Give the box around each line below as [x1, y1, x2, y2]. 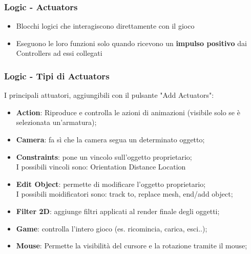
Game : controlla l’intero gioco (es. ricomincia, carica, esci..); [16, 223, 207, 234]
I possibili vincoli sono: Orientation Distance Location [16, 161, 186, 172]
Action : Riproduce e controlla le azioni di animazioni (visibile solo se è [16, 107, 240, 117]
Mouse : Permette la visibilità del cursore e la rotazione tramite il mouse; [16, 240, 247, 251]
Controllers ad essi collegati [16, 48, 102, 58]
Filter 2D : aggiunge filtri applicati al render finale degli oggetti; [16, 205, 220, 216]
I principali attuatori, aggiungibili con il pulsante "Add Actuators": [4, 90, 214, 100]
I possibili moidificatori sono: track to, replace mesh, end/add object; [16, 188, 233, 199]
